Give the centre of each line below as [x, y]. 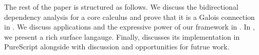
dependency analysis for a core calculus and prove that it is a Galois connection [129, 17]
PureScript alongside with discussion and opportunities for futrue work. [117, 47]
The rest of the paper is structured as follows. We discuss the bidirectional [121, 7]
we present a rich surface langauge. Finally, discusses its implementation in [122, 36]
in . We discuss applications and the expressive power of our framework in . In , [129, 27]
